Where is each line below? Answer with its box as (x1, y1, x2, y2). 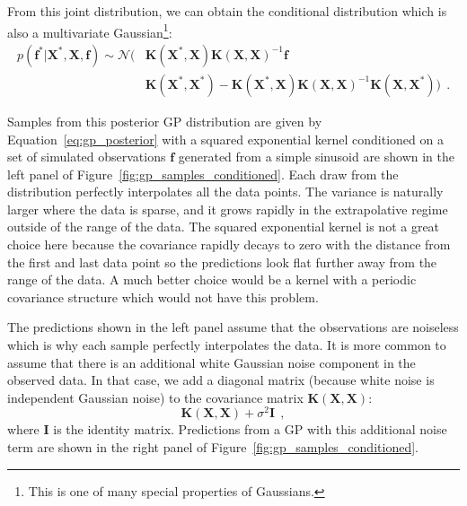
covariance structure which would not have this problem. (7, 287, 319, 306)
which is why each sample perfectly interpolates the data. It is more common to (7, 336, 446, 354)
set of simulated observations (7, 147, 166, 166)
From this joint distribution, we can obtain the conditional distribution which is (7, 2, 447, 20)
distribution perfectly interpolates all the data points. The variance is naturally (7, 182, 444, 201)
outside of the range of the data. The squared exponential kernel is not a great (7, 217, 440, 236)
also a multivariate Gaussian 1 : (7, 20, 172, 41)
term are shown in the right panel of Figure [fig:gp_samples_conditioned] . (7, 438, 419, 457)
